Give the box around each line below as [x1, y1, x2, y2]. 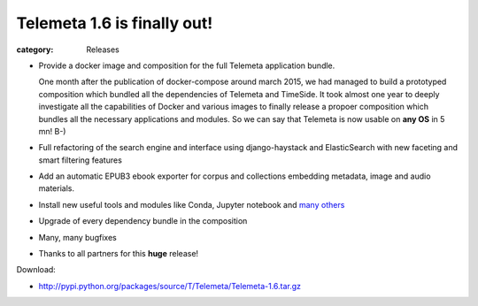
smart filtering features [38, 155, 123, 165]
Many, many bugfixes [38, 232, 117, 242]
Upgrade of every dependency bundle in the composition [38, 216, 248, 226]
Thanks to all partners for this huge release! [38, 249, 199, 259]
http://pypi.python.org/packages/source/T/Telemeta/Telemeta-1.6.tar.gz [38, 280, 301, 291]
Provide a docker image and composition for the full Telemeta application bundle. [38, 60, 335, 71]
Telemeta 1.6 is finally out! [16, 13, 213, 33]
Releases [86, 44, 119, 55]
